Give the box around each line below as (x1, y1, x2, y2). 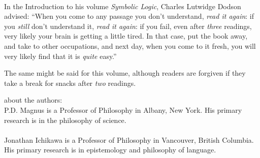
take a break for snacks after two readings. (4, 77, 136, 88)
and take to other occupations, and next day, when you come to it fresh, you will (4, 40, 256, 51)
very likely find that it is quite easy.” (4, 50, 117, 61)
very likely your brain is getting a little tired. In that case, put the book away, (4, 30, 248, 41)
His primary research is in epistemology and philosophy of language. (4, 144, 216, 155)
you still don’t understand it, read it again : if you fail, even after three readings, (4, 20, 252, 31)
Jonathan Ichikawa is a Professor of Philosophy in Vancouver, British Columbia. (4, 134, 254, 145)
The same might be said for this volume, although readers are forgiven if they (4, 68, 246, 78)
